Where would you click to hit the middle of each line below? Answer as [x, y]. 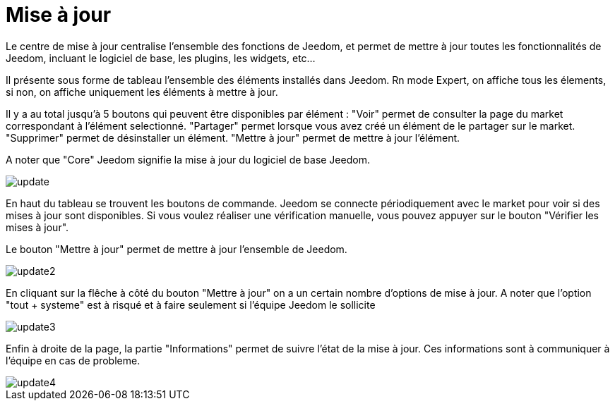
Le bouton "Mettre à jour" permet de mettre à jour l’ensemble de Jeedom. [177, 249]
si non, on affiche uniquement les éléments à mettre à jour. [142, 92]
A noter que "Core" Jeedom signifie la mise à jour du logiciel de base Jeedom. [188, 159]
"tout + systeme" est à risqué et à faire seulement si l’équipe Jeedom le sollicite [191, 304]
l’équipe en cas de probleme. [73, 360]
